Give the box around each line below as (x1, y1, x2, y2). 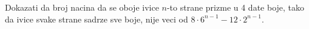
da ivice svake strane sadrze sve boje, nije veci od (5, 12, 188, 25)
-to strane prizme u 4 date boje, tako (166, 1, 305, 13)
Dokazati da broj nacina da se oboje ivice (5, 1, 159, 13)
